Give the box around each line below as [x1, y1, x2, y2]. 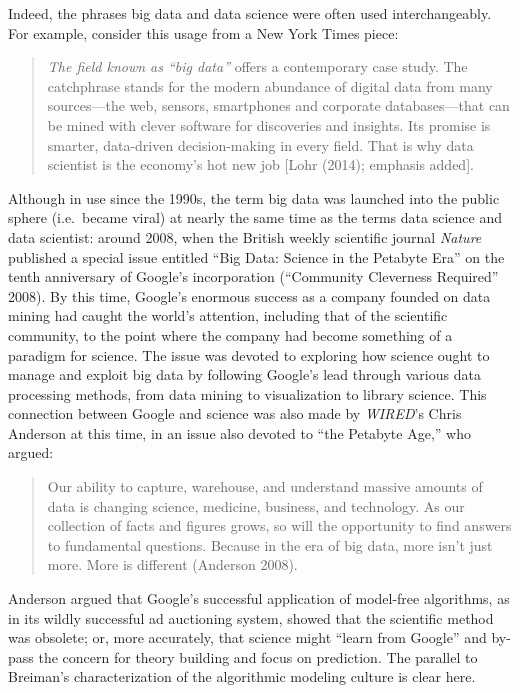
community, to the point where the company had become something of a [8, 324, 453, 345]
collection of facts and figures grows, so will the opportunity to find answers [47, 515, 512, 536]
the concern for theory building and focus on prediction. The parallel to [38, 646, 478, 667]
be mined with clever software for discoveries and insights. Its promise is [47, 114, 491, 135]
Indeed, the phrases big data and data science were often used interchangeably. [8, 3, 492, 23]
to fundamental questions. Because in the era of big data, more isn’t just [47, 534, 493, 555]
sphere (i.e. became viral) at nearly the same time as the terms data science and [8, 207, 502, 228]
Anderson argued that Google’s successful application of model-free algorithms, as [8, 588, 510, 609]
